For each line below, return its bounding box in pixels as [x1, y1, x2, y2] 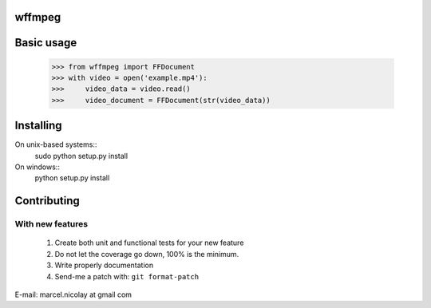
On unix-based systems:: [14, 140, 97, 149]
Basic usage [14, 36, 77, 49]
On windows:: [14, 162, 60, 172]
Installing [14, 119, 63, 132]
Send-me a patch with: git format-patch [54, 271, 200, 281]
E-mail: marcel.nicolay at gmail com [14, 290, 132, 299]
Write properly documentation [54, 260, 154, 270]
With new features [14, 219, 88, 230]
